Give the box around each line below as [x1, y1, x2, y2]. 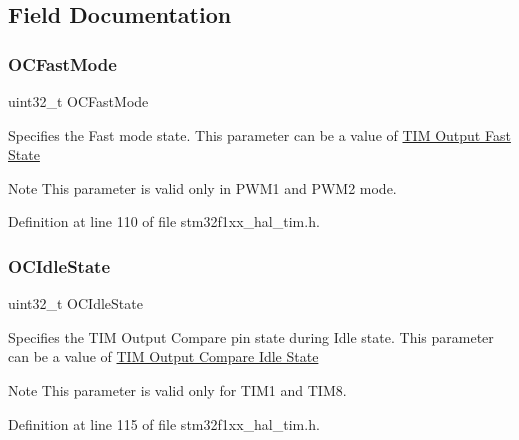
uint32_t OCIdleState [8, 293, 143, 314]
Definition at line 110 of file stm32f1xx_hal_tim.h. [8, 211, 320, 232]
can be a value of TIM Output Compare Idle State [8, 346, 319, 367]
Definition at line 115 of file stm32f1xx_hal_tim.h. [8, 413, 320, 434]
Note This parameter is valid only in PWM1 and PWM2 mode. [8, 177, 397, 198]
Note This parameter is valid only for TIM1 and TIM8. [8, 379, 347, 400]
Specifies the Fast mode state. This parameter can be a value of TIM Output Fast [8, 124, 511, 145]
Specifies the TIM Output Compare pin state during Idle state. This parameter [8, 326, 494, 347]
